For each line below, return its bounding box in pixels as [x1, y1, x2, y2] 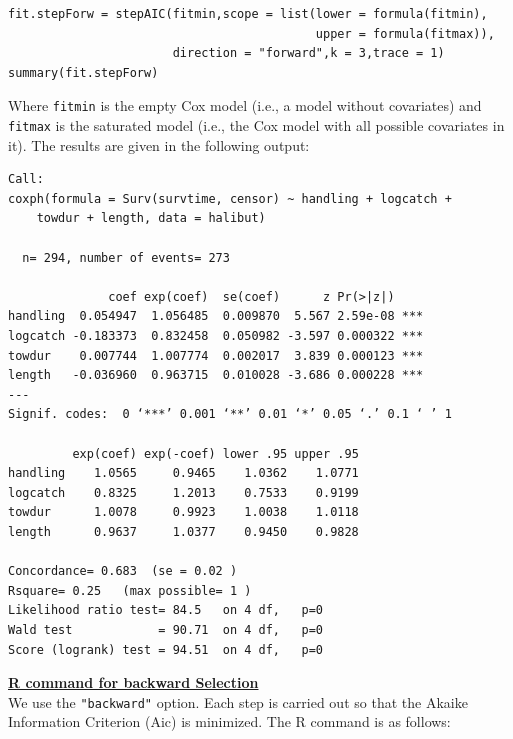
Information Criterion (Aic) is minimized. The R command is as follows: [8, 711, 451, 732]
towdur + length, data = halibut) [36, 211, 266, 226]
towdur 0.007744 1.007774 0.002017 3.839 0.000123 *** [8, 348, 424, 363]
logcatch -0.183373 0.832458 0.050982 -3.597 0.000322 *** [8, 329, 424, 344]
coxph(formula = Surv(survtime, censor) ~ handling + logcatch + [8, 191, 452, 206]
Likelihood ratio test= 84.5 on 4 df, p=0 [8, 603, 323, 618]
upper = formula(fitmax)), [315, 26, 495, 41]
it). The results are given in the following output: [8, 134, 310, 155]
